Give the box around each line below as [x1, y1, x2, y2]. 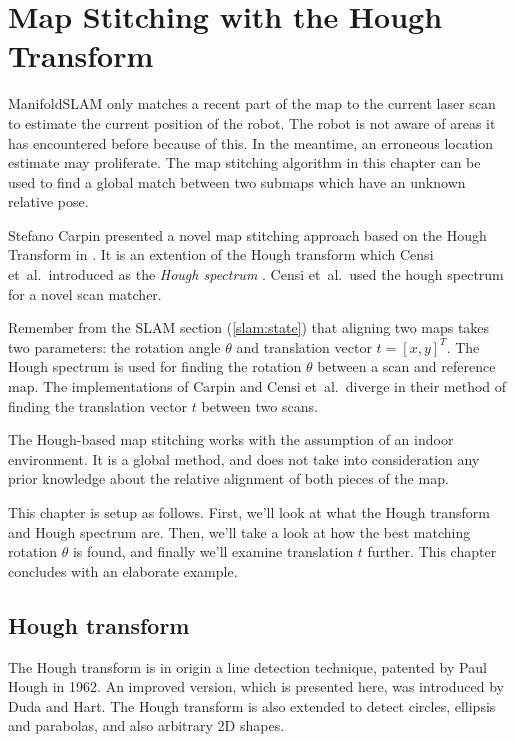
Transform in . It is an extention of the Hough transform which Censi [8, 244, 434, 265]
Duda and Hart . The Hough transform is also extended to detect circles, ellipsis [8, 695, 496, 716]
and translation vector [236, 336, 372, 357]
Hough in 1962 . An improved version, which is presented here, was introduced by [8, 676, 504, 697]
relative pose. [8, 191, 89, 212]
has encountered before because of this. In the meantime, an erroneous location [8, 132, 494, 153]
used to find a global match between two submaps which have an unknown [8, 171, 466, 192]
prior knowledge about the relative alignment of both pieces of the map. [8, 468, 449, 489]
